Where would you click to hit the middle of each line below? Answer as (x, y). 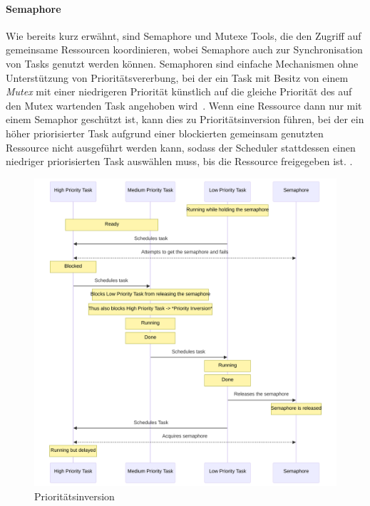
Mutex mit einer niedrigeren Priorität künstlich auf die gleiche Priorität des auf (179, 91)
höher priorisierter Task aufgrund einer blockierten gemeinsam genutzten (165, 133)
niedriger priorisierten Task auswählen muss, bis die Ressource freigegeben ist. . (179, 161)
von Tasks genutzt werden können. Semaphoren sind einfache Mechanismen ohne (182, 63)
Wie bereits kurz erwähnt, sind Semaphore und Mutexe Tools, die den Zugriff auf (184, 35)
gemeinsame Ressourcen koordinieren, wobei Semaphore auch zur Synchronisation (184, 49)
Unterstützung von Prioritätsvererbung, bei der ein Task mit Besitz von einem (177, 77)
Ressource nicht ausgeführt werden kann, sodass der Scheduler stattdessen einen (181, 147)
